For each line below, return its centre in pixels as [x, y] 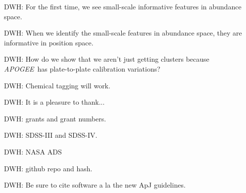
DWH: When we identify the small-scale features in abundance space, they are [123, 33]
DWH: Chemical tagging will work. [57, 85]
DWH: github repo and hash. [48, 168]
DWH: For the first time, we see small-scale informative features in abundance [123, 6]
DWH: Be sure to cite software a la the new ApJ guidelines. [95, 185]
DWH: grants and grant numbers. [55, 118]
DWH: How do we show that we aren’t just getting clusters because [107, 59]
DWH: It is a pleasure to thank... [54, 102]
